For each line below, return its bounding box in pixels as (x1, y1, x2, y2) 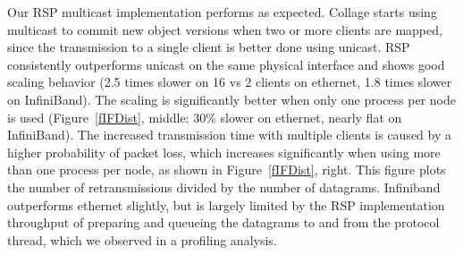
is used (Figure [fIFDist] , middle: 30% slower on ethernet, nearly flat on (7, 107, 402, 126)
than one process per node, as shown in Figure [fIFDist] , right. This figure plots (7, 160, 446, 179)
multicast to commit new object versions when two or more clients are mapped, (7, 20, 442, 38)
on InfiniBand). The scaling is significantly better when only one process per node (7, 89, 456, 108)
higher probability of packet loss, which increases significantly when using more (7, 142, 441, 161)
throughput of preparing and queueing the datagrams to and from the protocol (7, 213, 440, 232)
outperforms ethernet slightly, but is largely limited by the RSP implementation (7, 195, 445, 214)
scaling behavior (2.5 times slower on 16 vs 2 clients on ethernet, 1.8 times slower (7, 72, 452, 91)
